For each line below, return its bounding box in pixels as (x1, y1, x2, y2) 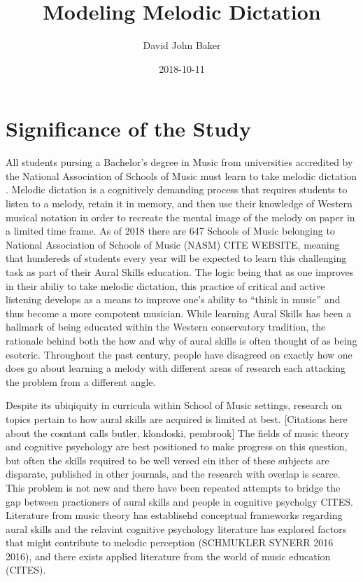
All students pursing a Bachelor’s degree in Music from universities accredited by (6, 155, 353, 169)
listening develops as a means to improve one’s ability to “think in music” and (6, 292, 341, 307)
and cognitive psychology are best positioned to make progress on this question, (6, 439, 348, 454)
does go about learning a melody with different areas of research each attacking (6, 361, 346, 375)
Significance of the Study (6, 114, 252, 143)
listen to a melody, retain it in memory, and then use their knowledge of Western (6, 196, 353, 211)
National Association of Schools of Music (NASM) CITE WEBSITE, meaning (6, 237, 340, 251)
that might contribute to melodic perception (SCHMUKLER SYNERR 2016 (6, 535, 334, 550)
